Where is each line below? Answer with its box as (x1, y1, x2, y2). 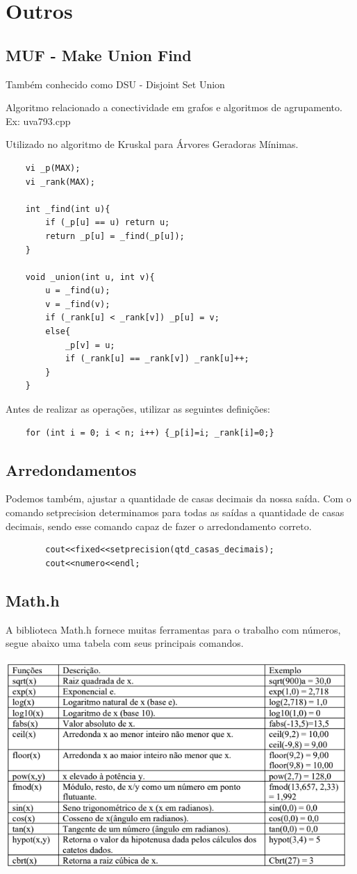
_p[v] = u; (65, 340, 115, 350)
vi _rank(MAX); (25, 176, 95, 187)
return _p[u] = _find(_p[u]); (45, 231, 185, 241)
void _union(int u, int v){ (25, 272, 155, 282)
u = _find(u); (45, 286, 110, 296)
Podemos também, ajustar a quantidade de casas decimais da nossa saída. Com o (6, 491, 351, 506)
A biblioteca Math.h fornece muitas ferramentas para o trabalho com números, (6, 622, 341, 636)
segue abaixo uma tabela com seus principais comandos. (6, 636, 244, 650)
